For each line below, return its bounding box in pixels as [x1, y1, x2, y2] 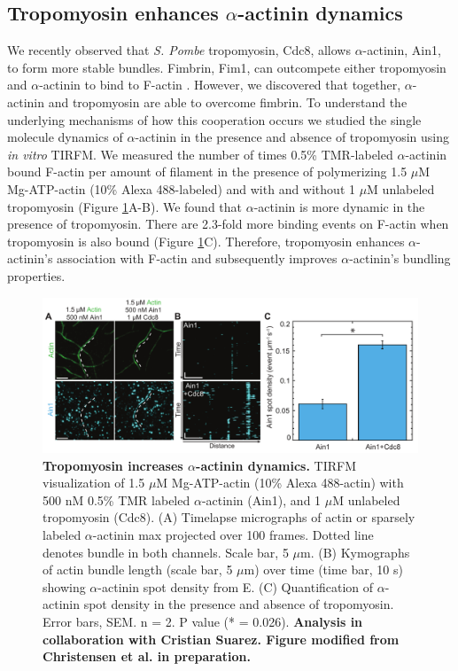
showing [43, 577, 86, 596]
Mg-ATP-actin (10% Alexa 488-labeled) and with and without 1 [7, 179, 355, 198]
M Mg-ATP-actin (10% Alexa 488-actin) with [156, 473, 404, 492]
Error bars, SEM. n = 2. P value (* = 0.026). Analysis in [43, 612, 363, 631]
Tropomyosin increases [43, 456, 183, 474]
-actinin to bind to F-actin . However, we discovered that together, [39, 75, 401, 94]
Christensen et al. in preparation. [43, 647, 251, 666]
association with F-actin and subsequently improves [57, 249, 338, 268]
